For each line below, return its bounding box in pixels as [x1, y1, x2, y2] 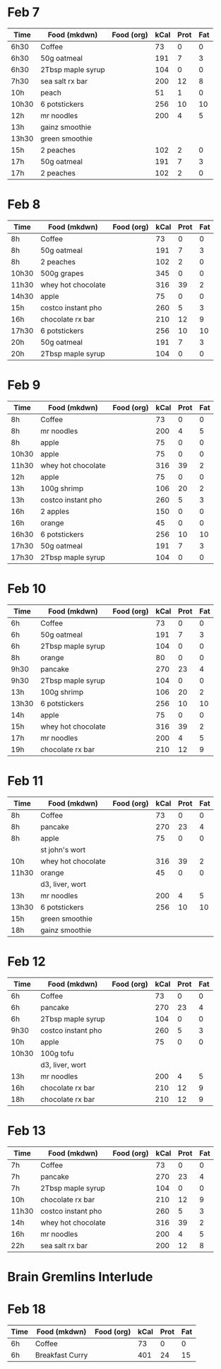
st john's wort [40, 845, 86, 854]
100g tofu [40, 1048, 74, 1058]
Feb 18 [7, 1301, 46, 1317]
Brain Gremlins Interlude [7, 1269, 153, 1285]
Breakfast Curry [35, 1350, 88, 1360]
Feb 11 [7, 772, 44, 789]
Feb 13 [7, 1122, 46, 1139]
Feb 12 [7, 953, 46, 969]
